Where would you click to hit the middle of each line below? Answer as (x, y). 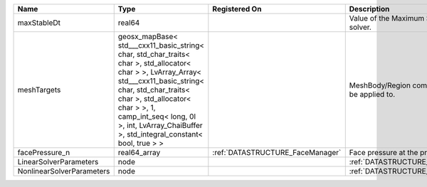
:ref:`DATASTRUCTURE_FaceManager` (277, 153)
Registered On (237, 9)
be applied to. (372, 94)
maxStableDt (39, 23)
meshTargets (39, 90)
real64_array (139, 153)
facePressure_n (44, 153)
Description (369, 9)
